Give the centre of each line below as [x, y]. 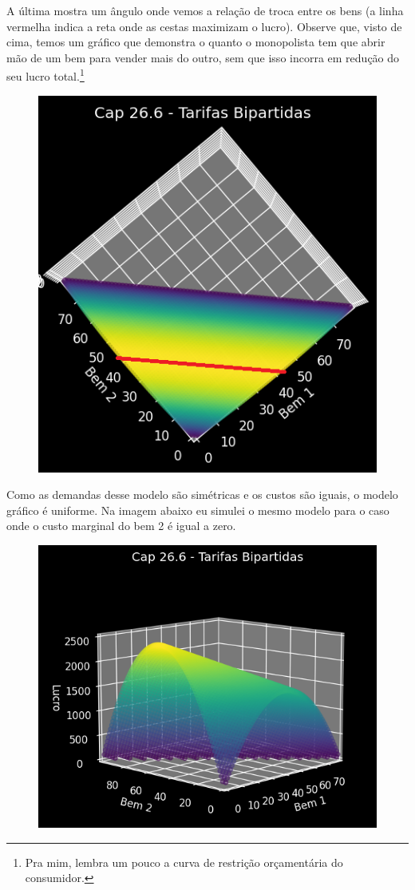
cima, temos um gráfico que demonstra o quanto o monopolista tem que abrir [196, 42]
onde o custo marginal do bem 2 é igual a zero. [121, 526]
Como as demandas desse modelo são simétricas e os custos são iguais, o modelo [202, 494]
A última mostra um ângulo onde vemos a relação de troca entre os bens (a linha [205, 10]
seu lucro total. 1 [45, 75]
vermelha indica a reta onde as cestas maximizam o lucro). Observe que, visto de [204, 26]
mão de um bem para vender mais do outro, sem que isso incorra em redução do [203, 57]
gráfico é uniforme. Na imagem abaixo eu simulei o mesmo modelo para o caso [198, 510]
